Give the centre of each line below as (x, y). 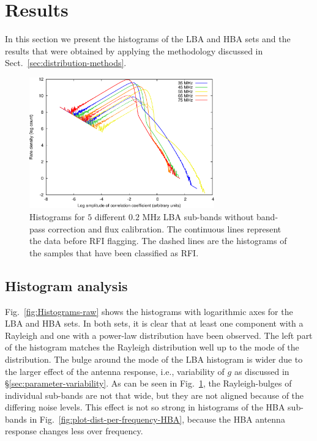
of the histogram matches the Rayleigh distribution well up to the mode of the (152, 347)
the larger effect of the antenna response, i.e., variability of (115, 371)
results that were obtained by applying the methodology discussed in (134, 50)
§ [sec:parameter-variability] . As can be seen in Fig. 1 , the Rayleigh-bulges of (148, 383)
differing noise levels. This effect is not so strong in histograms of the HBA (145, 407)
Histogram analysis (66, 285)
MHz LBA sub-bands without (198, 216)
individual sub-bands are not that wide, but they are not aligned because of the (155, 395)
